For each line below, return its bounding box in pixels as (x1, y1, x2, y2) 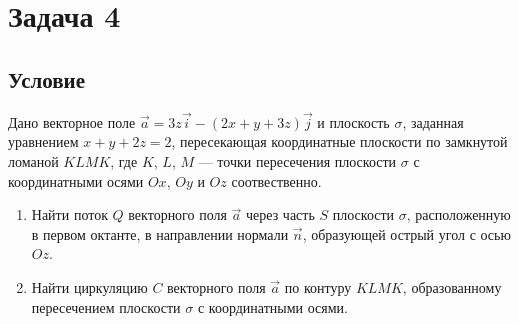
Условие (8, 63, 85, 94)
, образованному (402, 276, 502, 297)
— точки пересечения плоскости (198, 150, 397, 171)
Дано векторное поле (8, 111, 136, 132)
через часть (246, 204, 315, 225)
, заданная (402, 111, 464, 132)
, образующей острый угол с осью (302, 223, 511, 244)
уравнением (8, 131, 79, 152)
